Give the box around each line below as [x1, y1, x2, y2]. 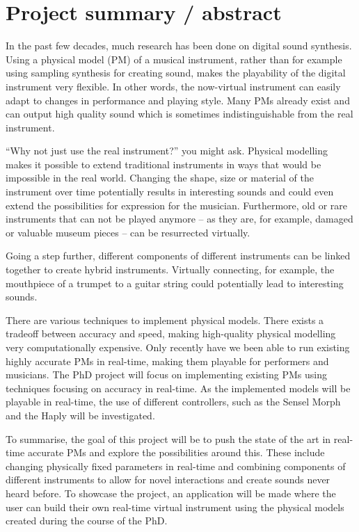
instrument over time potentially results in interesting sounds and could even [6, 184, 334, 199]
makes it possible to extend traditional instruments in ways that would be [6, 156, 321, 171]
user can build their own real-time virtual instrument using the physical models [6, 499, 344, 514]
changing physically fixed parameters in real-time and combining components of [6, 458, 346, 473]
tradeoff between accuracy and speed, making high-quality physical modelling [6, 326, 336, 341]
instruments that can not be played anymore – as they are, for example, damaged [6, 211, 353, 226]
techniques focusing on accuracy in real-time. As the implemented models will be [6, 380, 351, 395]
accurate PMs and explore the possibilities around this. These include [27, 445, 325, 460]
